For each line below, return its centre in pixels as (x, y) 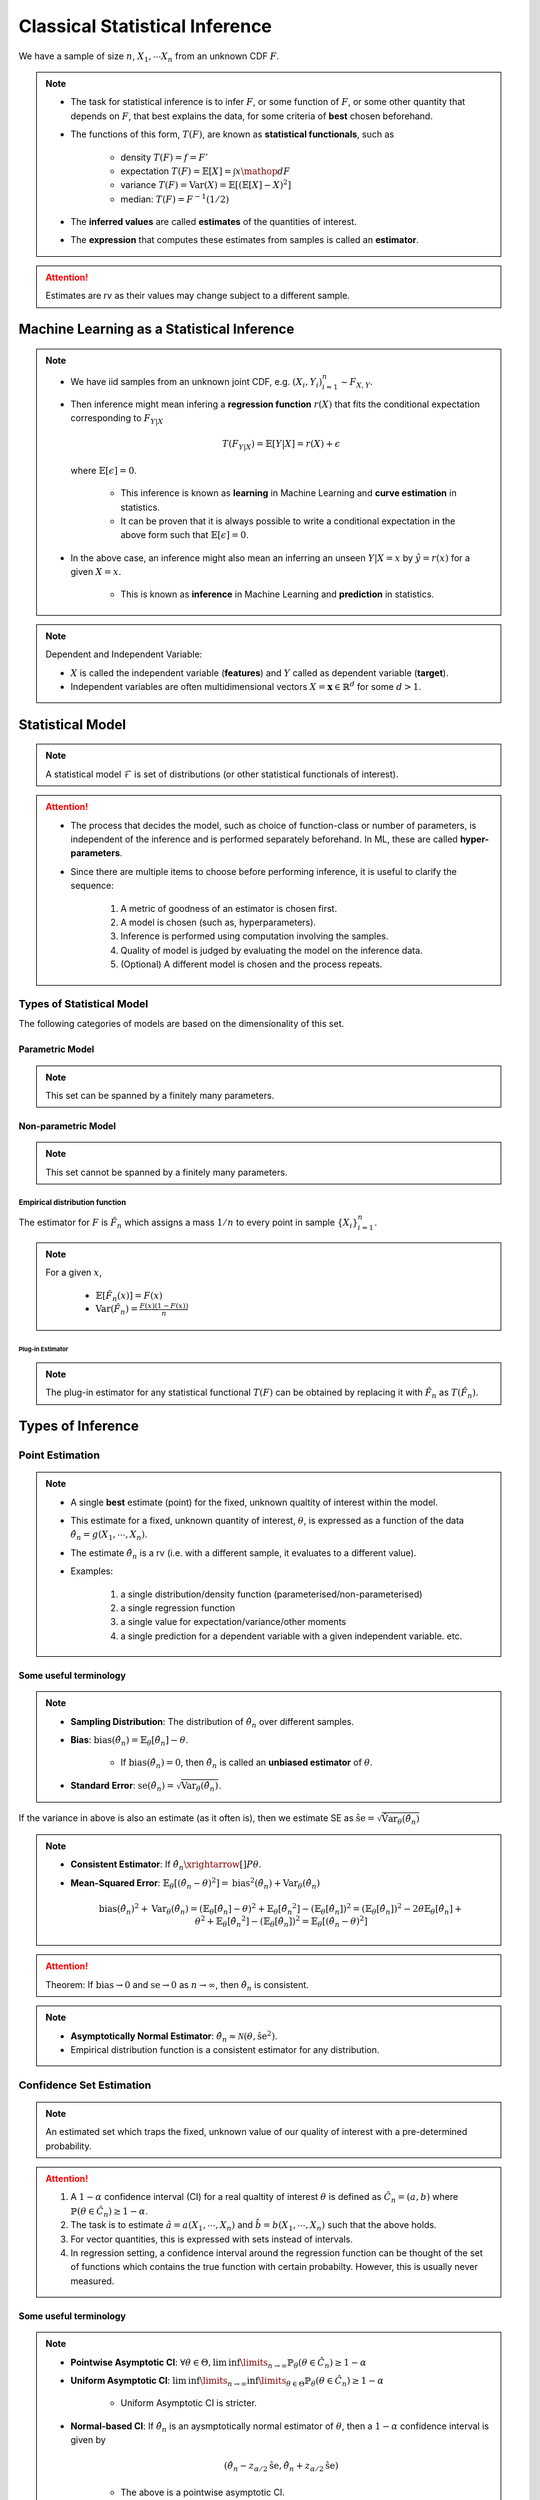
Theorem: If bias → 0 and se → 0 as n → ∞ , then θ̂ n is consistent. (177, 1985)
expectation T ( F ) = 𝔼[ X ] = (176, 171)
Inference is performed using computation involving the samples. (254, 936)
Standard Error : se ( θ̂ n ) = (122, 1786)
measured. (92, 2281)
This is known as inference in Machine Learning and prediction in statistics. (277, 594)
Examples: (92, 1571)
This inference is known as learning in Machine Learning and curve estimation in (288, 493)
